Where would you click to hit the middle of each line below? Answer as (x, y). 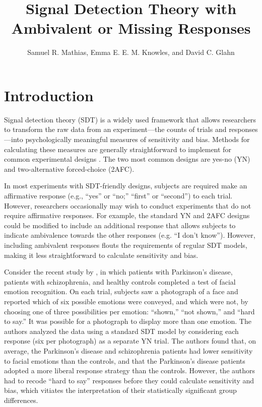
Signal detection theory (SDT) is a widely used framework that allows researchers (130, 119)
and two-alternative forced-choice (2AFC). (69, 168)
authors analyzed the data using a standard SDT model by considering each (121, 331)
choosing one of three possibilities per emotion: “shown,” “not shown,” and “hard (129, 311)
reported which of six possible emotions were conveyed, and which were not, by (126, 301)
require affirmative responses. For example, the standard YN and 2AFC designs (127, 215)
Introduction (49, 95)
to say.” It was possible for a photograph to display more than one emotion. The (128, 321)
